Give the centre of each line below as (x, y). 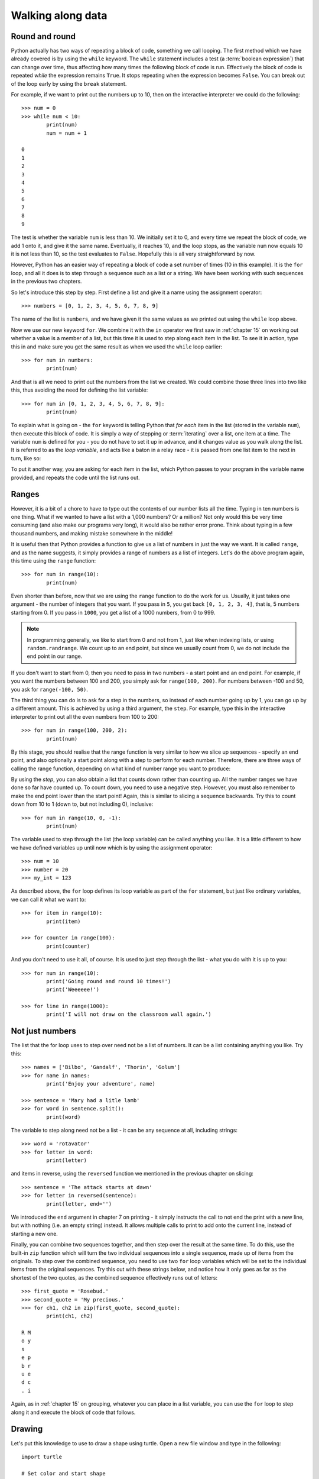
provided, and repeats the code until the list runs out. (75, 477)
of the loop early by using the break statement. (69, 83)
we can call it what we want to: (48, 899)
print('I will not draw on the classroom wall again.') (129, 1014)
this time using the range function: (53, 561)
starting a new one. (35, 1233)
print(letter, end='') (79, 1204)
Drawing (27, 1429)
